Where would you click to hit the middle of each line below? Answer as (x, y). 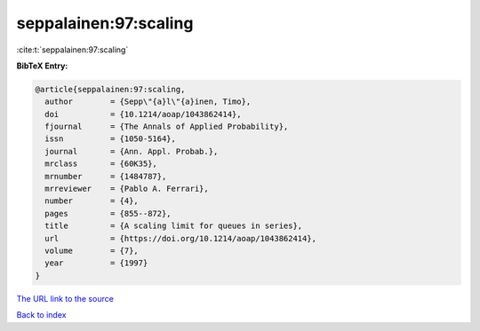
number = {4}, (92, 201)
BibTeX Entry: (42, 66)
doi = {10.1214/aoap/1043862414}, (143, 114)
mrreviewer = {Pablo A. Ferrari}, (127, 189)
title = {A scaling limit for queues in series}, (174, 226)
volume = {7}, (92, 251)
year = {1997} (96, 263)
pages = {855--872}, (108, 213)
